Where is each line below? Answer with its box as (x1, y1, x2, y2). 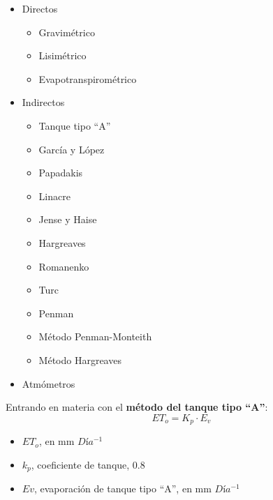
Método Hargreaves (38, 352, 121, 367)
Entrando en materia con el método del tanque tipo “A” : (6, 400, 268, 414)
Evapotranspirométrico (38, 71, 137, 86)
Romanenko (38, 259, 89, 273)
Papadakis (38, 165, 83, 180)
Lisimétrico (38, 48, 87, 63)
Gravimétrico (38, 24, 95, 39)
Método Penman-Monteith (38, 329, 152, 344)
